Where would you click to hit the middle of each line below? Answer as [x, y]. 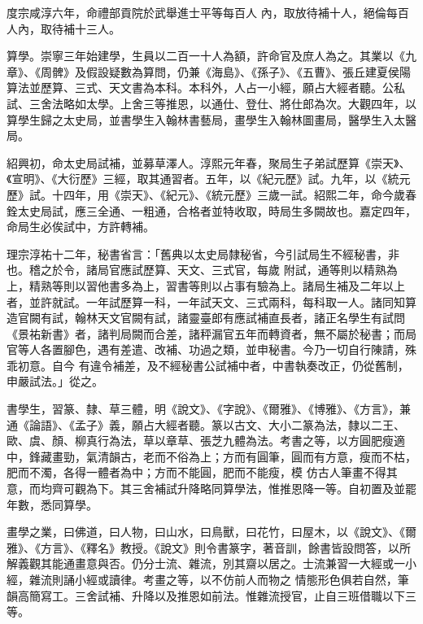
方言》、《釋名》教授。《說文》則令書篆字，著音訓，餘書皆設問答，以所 [225, 547]
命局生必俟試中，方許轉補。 [81, 227]
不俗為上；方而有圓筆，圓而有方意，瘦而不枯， [291, 456]
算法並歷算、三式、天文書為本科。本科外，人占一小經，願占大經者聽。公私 [206, 87]
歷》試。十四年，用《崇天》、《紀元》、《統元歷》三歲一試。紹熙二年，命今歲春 [211, 194]
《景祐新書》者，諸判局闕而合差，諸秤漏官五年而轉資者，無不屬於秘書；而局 [211, 333]
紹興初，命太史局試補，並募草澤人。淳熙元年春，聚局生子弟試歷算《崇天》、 [209, 162]
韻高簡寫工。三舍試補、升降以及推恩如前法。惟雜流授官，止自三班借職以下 [206, 595]
